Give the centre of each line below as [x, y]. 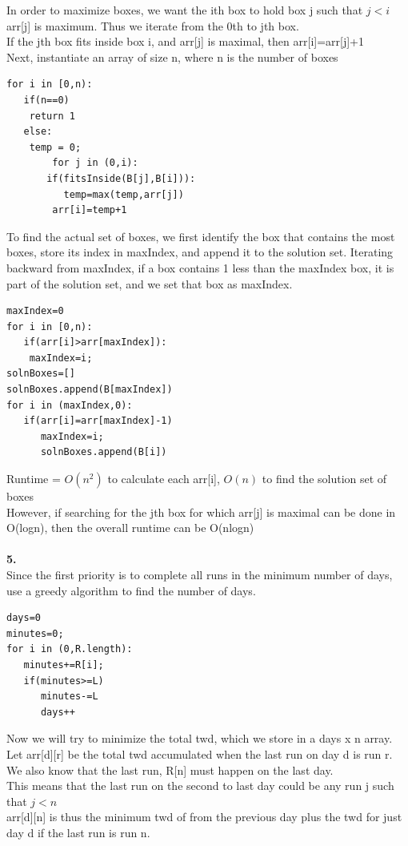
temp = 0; [55, 147]
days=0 [24, 618]
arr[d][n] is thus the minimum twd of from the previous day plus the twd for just [204, 817]
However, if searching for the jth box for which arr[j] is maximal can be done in [201, 512]
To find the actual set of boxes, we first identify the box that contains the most [201, 236]
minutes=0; [35, 633]
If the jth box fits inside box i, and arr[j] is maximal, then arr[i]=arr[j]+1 [185, 41]
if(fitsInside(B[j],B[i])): [121, 178]
